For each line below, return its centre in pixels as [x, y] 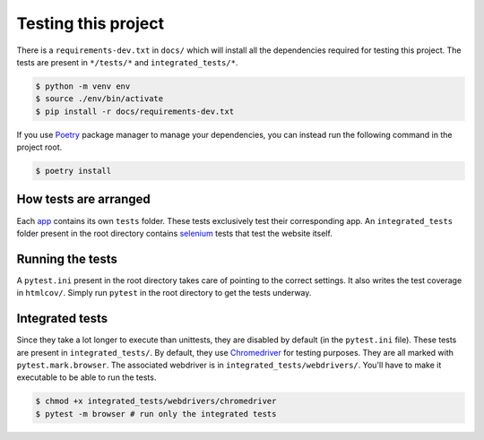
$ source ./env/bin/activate [99, 99]
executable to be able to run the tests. [86, 377]
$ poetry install [73, 171]
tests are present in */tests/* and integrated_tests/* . [127, 62]
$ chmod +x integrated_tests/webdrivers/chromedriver [156, 401]
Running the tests [67, 259]
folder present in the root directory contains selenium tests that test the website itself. [175, 233]
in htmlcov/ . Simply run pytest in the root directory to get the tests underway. [164, 293]
